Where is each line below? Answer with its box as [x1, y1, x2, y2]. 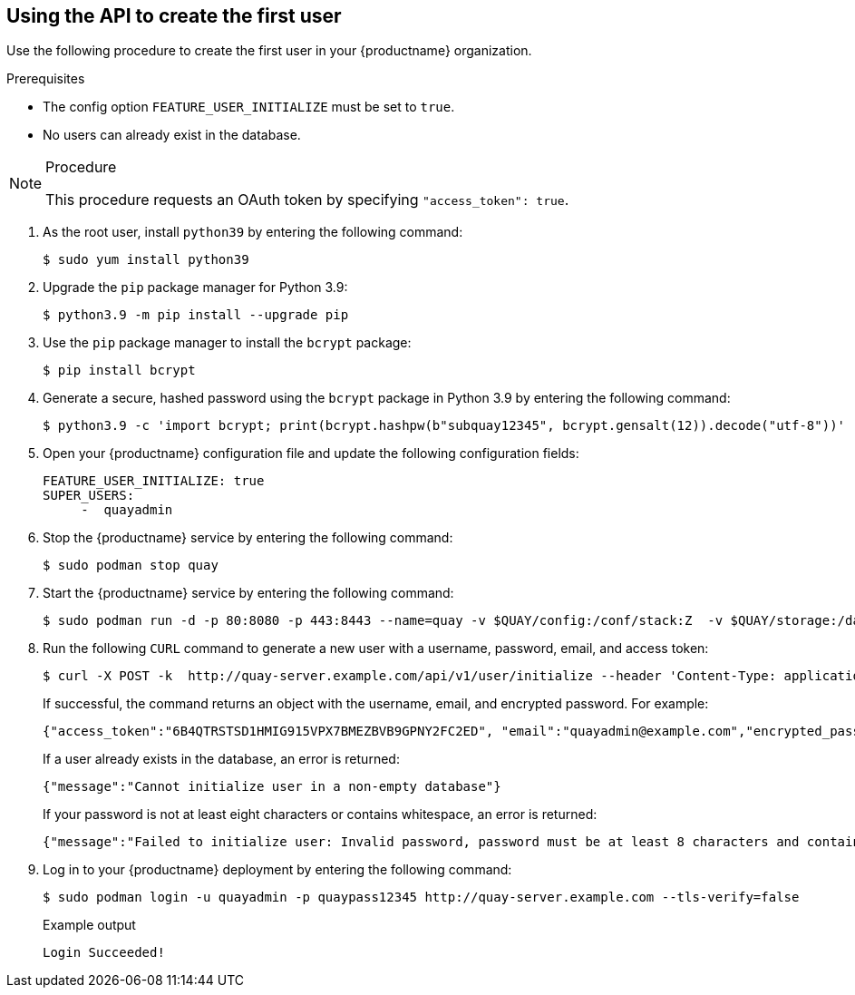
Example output [43, 917, 136, 933]
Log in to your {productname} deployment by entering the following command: [43, 862, 512, 878]
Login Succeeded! [43, 945, 165, 961]
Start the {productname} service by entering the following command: [43, 585, 454, 601]
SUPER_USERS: [43, 488, 135, 503]
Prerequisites [6, 71, 85, 87]
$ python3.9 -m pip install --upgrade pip [43, 307, 349, 323]
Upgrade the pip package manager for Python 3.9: [43, 279, 348, 296]
